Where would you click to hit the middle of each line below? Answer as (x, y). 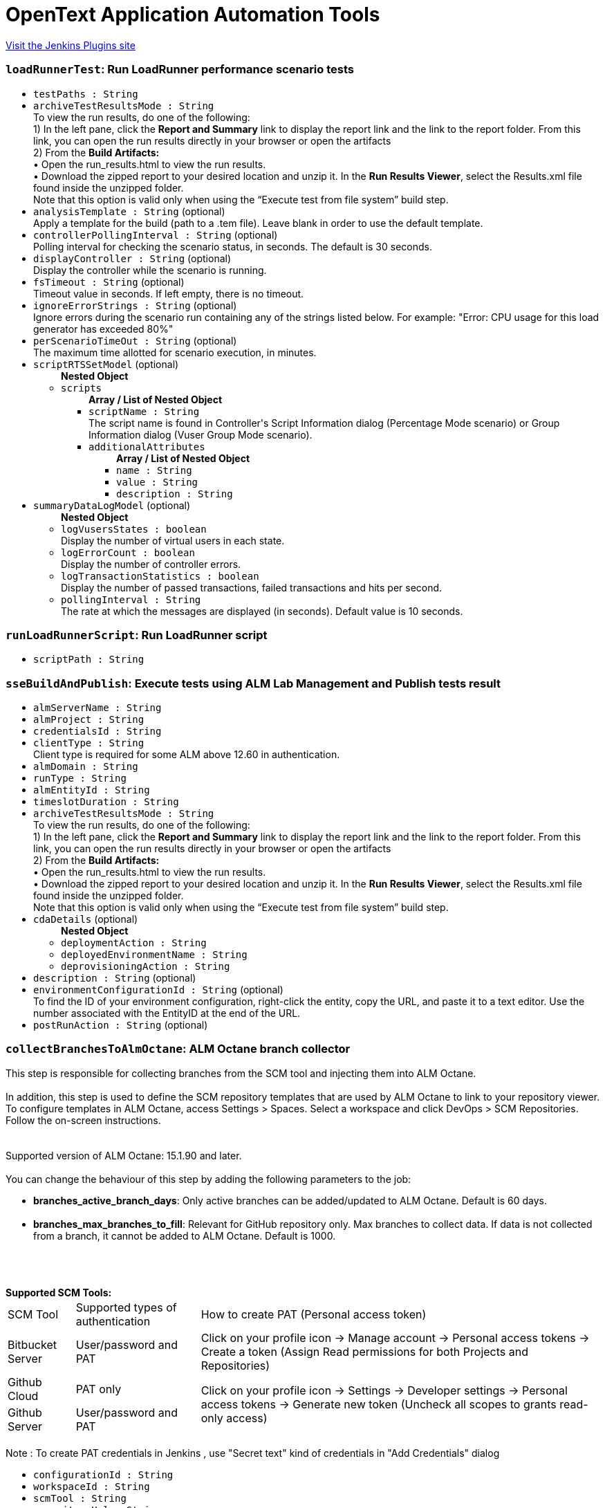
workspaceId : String (92, 1486)
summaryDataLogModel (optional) (112, 505)
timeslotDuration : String (106, 802)
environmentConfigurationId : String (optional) (158, 990)
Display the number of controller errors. (151, 564)
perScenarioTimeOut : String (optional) (135, 340)
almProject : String (89, 719)
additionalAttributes (147, 447)
